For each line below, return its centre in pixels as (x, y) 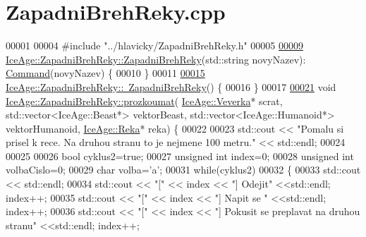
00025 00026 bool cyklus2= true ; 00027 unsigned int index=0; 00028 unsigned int (180, 156)
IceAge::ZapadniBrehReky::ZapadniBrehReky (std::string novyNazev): (156, 59)
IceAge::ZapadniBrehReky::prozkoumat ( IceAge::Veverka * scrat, (144, 101)
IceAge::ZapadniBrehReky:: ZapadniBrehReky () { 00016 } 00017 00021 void (171, 86)
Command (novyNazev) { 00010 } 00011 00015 (105, 73)
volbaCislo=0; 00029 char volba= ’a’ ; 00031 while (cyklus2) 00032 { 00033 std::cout (183, 170)
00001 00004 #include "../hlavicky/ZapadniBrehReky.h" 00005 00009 (154, 45)
